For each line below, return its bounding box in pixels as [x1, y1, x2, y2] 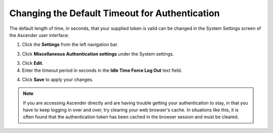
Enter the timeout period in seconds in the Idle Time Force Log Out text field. [22, 67, 182, 73]
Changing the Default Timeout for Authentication [9, 8, 220, 19]
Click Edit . [22, 60, 43, 66]
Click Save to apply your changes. [22, 76, 94, 82]
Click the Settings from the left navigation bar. [22, 41, 119, 48]
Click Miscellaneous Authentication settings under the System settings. [22, 51, 174, 57]
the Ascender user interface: [9, 32, 69, 38]
